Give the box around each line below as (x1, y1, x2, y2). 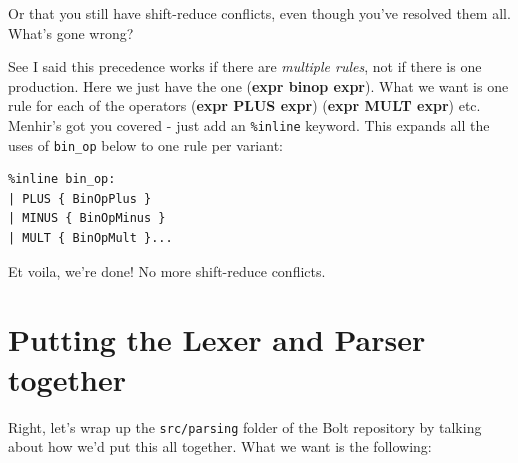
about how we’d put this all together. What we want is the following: (8, 436, 432, 457)
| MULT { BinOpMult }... (8, 231, 173, 246)
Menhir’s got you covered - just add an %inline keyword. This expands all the (8, 114, 490, 135)
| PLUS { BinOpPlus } (8, 191, 152, 206)
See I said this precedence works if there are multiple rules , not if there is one (8, 56, 482, 77)
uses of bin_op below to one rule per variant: (8, 134, 283, 155)
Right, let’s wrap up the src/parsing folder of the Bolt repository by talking (8, 416, 482, 437)
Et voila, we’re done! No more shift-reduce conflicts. (8, 260, 326, 281)
